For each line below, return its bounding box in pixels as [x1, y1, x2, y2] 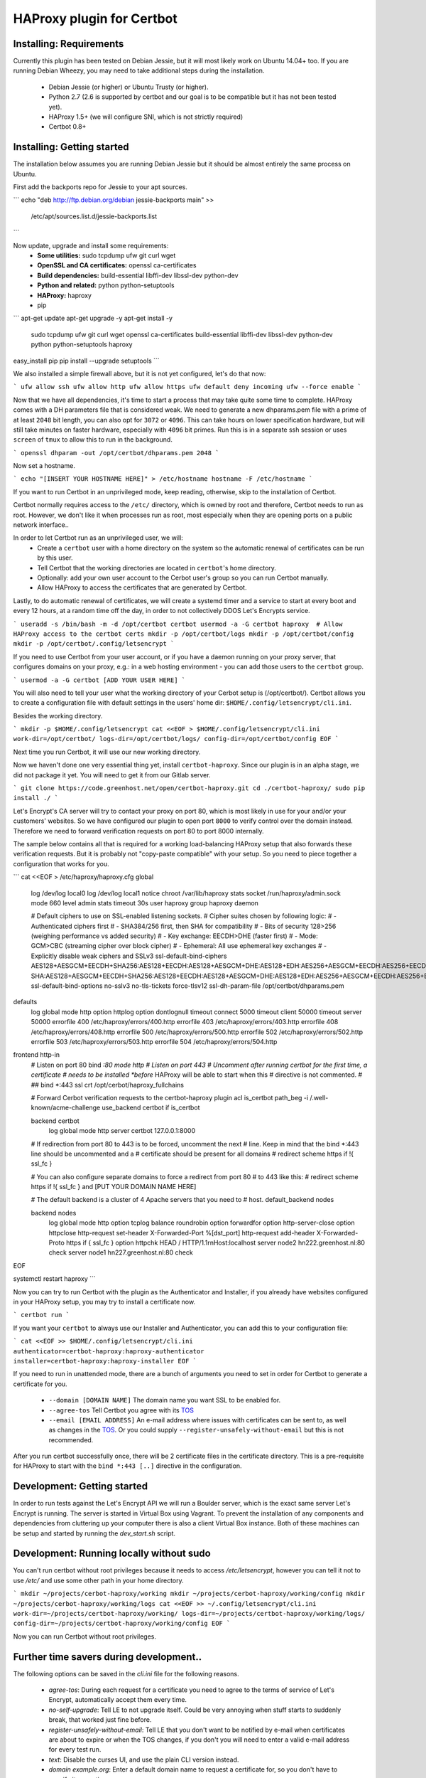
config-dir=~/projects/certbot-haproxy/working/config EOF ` [13, 1619, 231, 1628]
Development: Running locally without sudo [13, 1548, 211, 1560]
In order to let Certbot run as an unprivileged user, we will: [13, 533, 184, 542]
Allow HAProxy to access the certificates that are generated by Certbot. [37, 583, 247, 592]
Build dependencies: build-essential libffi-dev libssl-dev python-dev [37, 271, 239, 280]
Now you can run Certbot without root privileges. [13, 1632, 156, 1641]
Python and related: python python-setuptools [37, 281, 175, 289]
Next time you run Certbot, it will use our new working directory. [13, 747, 201, 756]
